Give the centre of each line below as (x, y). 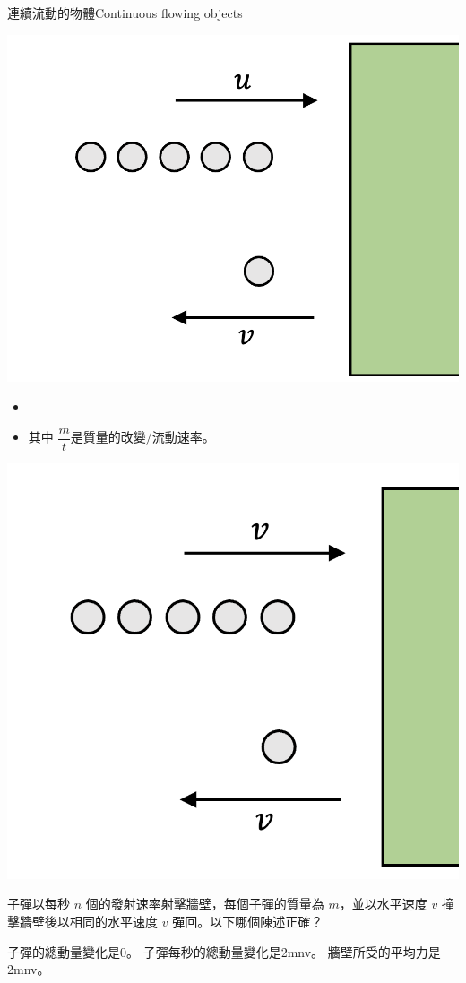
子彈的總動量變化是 (64, 951)
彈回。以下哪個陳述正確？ (248, 921)
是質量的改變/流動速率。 (142, 437)
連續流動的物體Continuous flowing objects (125, 13)
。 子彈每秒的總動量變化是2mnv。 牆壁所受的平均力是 (284, 951)
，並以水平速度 (383, 904)
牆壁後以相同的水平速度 (88, 921)
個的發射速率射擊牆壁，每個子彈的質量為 (205, 904)
